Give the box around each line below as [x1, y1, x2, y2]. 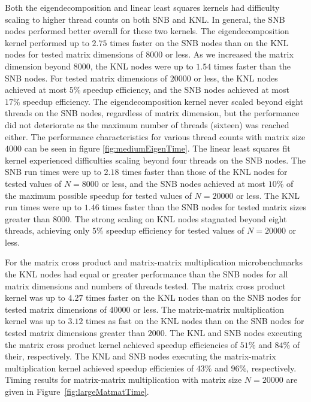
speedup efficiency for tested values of [106, 224, 244, 237]
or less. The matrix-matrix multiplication [133, 303, 285, 315]
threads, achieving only [5, 224, 90, 237]
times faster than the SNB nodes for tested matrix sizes [102, 201, 306, 213]
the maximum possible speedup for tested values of [5, 189, 192, 201]
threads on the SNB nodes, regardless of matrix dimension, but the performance [5, 107, 300, 119]
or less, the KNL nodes [194, 71, 278, 84]
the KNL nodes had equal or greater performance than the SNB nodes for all [5, 268, 288, 280]
